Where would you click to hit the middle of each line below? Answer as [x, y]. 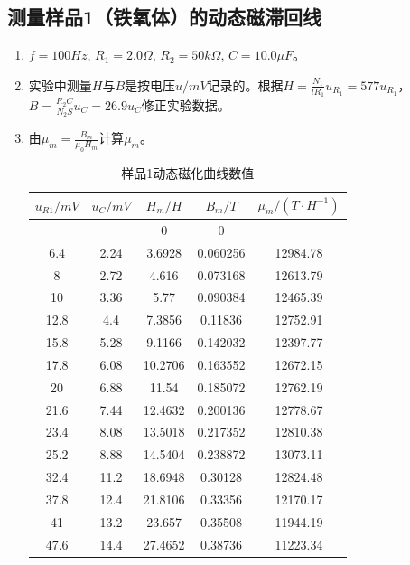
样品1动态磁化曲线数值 [188, 173]
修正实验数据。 [186, 105]
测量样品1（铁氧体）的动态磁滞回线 [165, 17]
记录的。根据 [245, 85]
